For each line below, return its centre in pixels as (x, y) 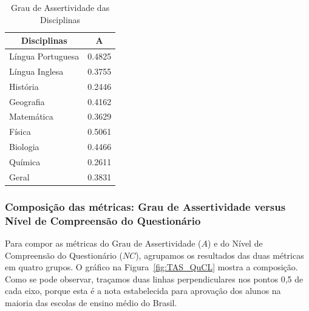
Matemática (31, 116)
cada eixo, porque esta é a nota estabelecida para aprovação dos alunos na (143, 291)
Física (20, 132)
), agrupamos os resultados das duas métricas (220, 255)
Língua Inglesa (36, 71)
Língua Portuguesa (44, 56)
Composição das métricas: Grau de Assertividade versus (145, 206)
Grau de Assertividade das (60, 7)
